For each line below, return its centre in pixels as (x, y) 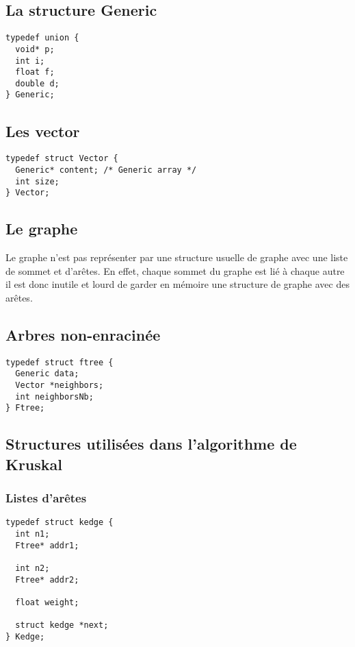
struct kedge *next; (62, 625)
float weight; (47, 603)
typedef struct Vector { (62, 159)
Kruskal (34, 464)
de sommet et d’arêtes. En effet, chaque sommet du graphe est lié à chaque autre (175, 270)
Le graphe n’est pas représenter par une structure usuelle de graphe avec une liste (177, 257)
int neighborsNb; (54, 396)
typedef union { (42, 38)
